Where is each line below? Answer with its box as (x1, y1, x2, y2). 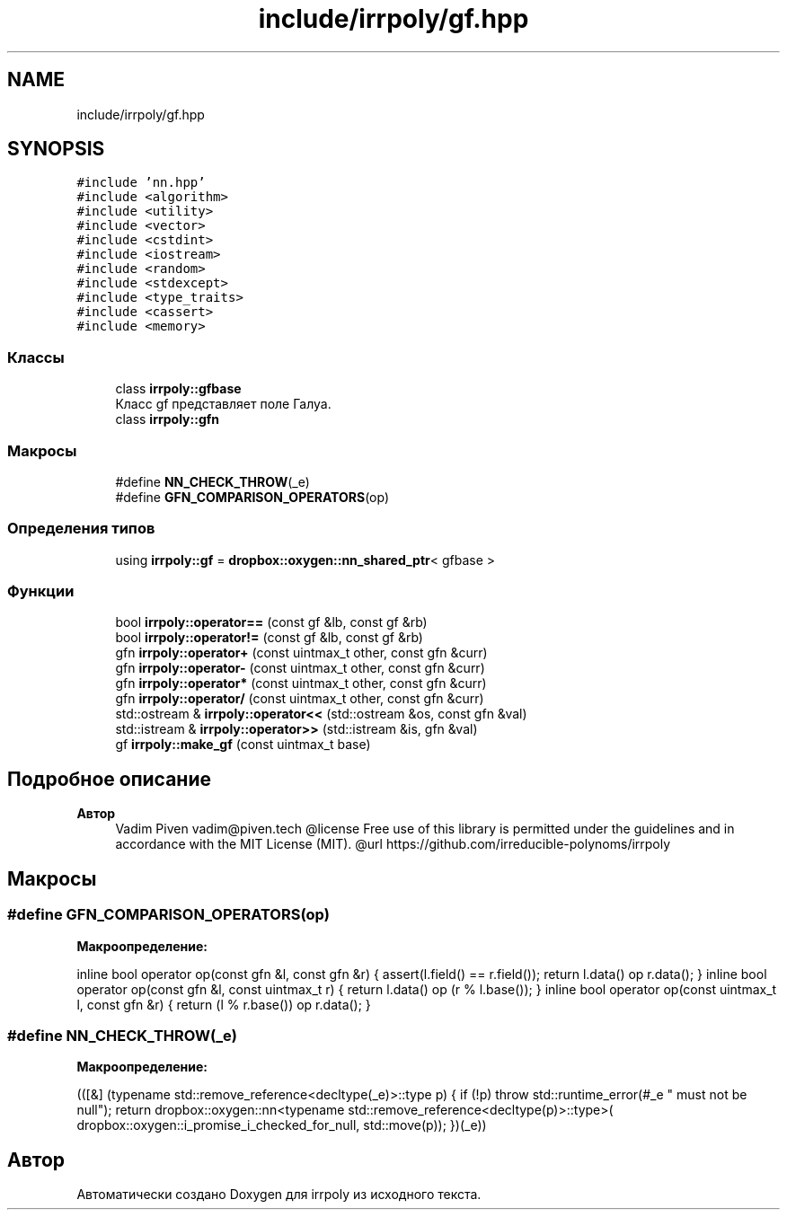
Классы (7, 348, 65, 366)
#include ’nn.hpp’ (76, 175, 206, 190)
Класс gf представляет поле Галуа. (115, 396, 332, 412)
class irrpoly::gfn (115, 411, 220, 428)
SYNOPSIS (7, 137, 105, 161)
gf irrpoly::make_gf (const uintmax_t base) (115, 736, 371, 753)
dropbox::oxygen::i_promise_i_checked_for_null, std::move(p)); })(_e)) (76, 1117, 487, 1133)
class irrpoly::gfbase (115, 381, 242, 397)
